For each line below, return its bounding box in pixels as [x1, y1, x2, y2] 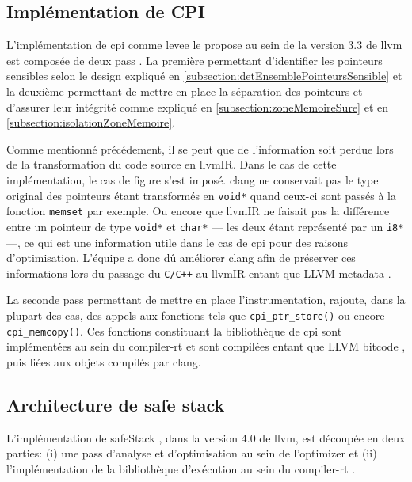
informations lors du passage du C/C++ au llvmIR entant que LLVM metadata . [6, 264, 391, 281]
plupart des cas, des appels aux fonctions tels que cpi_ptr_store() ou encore [6, 306, 385, 323]
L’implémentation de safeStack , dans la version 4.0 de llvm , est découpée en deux [6, 429, 406, 446]
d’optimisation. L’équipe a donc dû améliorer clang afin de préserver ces [6, 249, 356, 266]
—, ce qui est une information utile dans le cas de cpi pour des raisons [6, 233, 349, 250]
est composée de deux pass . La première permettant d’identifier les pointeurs [6, 51, 383, 68]
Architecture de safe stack [6, 392, 225, 416]
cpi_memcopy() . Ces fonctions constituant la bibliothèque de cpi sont [6, 322, 342, 339]
